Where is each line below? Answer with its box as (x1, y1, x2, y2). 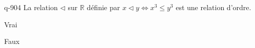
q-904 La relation (4, 2, 58, 12)
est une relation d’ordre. (176, 2, 251, 12)
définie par (87, 2, 120, 12)
